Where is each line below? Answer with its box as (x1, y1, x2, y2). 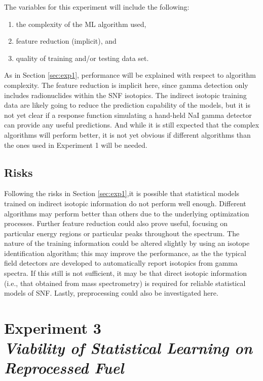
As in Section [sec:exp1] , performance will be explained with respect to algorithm (4, 70, 256, 80)
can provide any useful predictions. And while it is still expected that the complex (4, 119, 259, 130)
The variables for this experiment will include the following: (4, 2, 190, 12)
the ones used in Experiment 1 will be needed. (4, 139, 147, 150)
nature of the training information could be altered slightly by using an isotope (4, 238, 250, 248)
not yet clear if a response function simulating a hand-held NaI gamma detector (4, 109, 252, 120)
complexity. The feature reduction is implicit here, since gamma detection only (4, 79, 248, 90)
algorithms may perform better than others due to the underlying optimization (4, 208, 249, 218)
